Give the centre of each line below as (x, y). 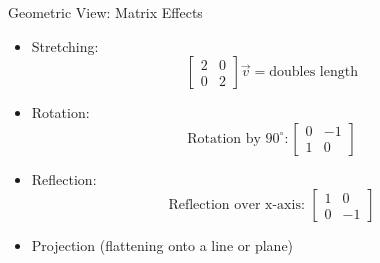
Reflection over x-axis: (236, 205)
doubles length (313, 72)
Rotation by (224, 138)
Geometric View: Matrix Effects (105, 12)
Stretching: (65, 45)
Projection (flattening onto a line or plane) (162, 245)
